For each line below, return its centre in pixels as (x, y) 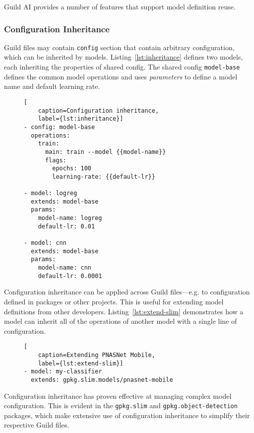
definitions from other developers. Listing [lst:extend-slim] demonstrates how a (124, 311)
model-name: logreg (70, 218)
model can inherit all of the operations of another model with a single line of (121, 321)
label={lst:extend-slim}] (81, 363)
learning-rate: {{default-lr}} (104, 177)
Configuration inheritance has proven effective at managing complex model (118, 396)
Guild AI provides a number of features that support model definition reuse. (120, 6)
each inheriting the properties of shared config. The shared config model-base (122, 67)
